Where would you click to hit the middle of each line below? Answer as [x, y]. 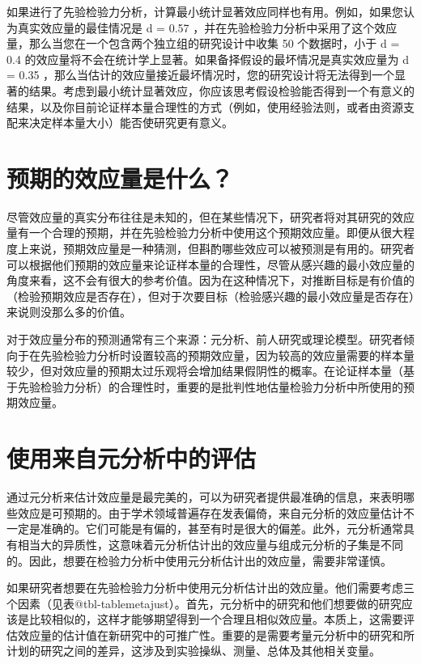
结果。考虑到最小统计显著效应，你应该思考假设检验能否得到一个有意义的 [221, 90]
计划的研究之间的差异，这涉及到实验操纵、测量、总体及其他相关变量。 [193, 651]
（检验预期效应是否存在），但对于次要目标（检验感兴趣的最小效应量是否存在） [210, 296]
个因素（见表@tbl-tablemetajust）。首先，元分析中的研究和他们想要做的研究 [204, 603]
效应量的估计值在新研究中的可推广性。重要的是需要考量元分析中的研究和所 [216, 634]
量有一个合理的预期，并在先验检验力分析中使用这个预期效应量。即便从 [193, 233]
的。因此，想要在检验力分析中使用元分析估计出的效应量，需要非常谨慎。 [199, 560]
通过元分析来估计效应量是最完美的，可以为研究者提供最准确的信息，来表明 [205, 497]
